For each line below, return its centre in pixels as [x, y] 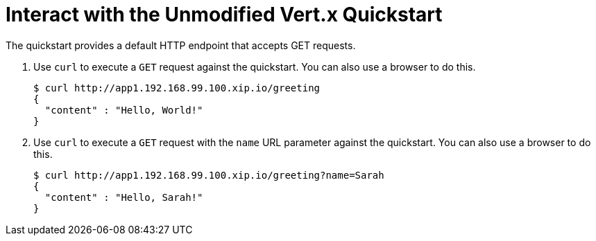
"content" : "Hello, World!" [124, 110]
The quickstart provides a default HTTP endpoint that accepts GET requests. [181, 45]
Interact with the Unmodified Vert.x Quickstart [224, 15]
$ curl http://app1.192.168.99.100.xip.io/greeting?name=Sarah [209, 175]
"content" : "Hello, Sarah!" [124, 197]
